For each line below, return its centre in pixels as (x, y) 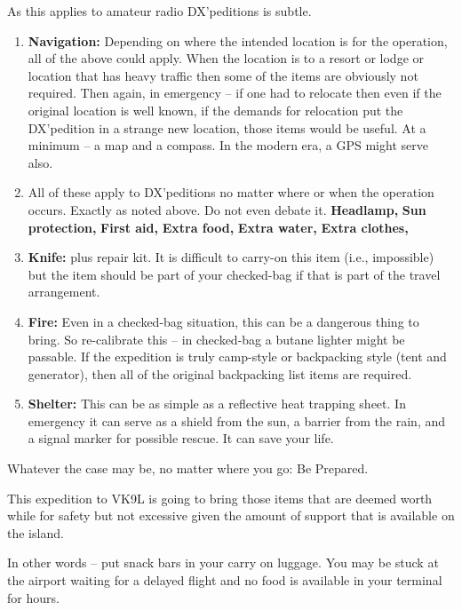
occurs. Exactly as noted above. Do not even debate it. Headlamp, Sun (227, 209)
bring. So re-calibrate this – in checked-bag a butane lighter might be (216, 339)
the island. (36, 532)
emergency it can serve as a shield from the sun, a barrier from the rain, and (237, 420)
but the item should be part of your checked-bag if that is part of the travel (234, 274)
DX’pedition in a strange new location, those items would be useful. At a (227, 127)
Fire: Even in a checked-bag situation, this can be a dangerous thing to (223, 321)
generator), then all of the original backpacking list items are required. (220, 373)
